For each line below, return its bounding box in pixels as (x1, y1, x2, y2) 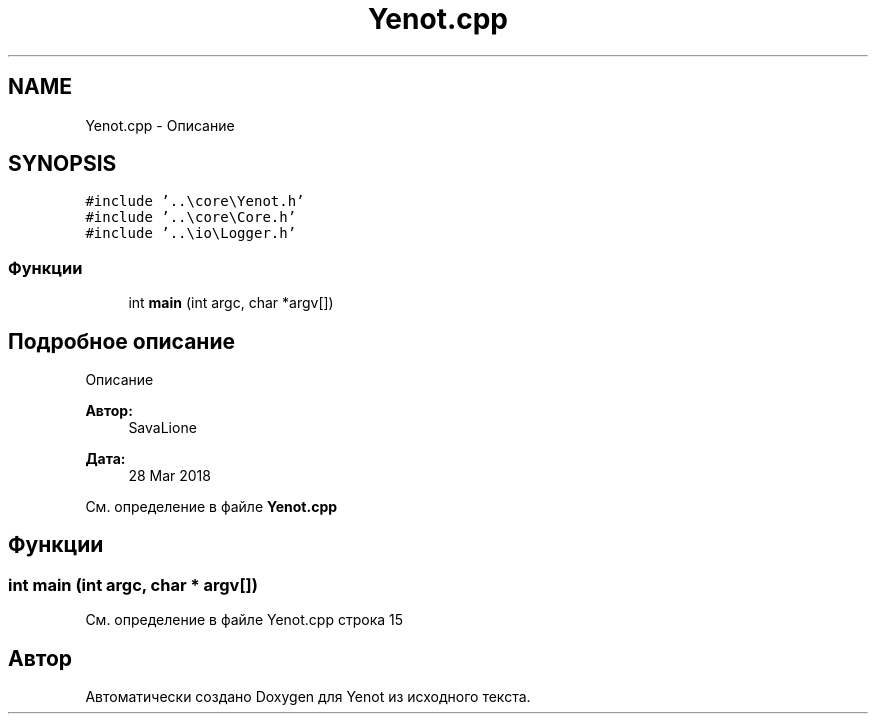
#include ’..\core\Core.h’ (85, 209, 297, 226)
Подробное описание (8, 328, 235, 354)
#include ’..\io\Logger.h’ (85, 225, 297, 242)
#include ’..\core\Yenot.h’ (85, 193, 305, 210)
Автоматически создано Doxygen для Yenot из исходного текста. (85, 688, 531, 706)
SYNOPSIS (8, 151, 117, 177)
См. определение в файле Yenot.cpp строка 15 (85, 611, 404, 629)
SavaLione (128, 419, 197, 437)
